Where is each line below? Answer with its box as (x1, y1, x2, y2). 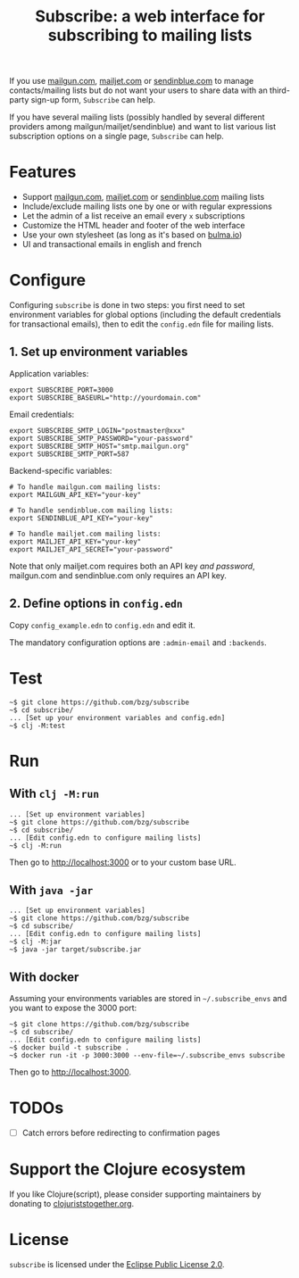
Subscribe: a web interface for (35, 6, 265, 27)
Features (9, 162, 77, 182)
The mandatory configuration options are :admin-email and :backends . (9, 636, 268, 648)
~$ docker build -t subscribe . (9, 1043, 129, 1052)
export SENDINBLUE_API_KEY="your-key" (9, 513, 154, 523)
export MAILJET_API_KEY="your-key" (9, 537, 142, 546)
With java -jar (9, 883, 94, 898)
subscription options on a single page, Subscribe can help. (9, 131, 225, 142)
